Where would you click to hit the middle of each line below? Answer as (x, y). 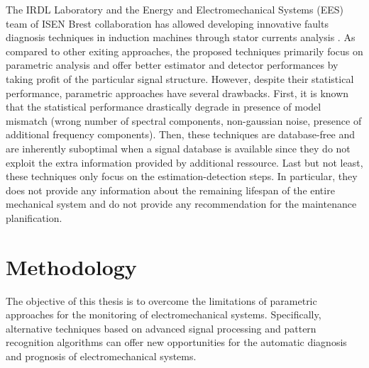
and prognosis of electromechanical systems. (101, 356)
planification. (34, 217)
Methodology (71, 266)
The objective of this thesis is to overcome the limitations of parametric (161, 300)
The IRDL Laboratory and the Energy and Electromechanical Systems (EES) (175, 9)
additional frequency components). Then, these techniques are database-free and (180, 134)
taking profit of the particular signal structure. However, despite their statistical (180, 78)
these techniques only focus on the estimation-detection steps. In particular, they (182, 176)
